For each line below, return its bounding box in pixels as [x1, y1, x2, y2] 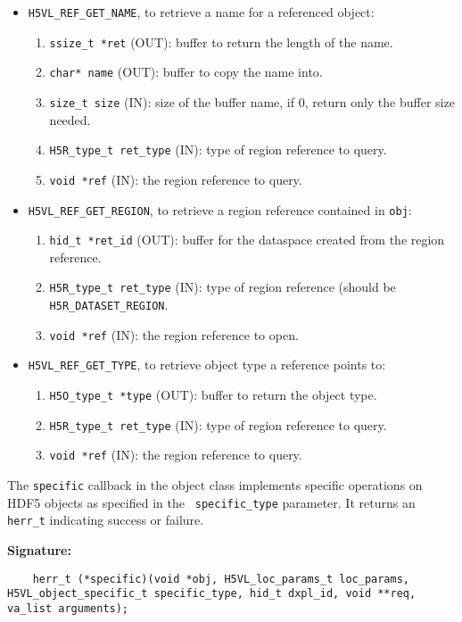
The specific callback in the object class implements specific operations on [7, 476, 423, 494]
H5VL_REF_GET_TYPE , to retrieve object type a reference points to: [28, 355, 386, 374]
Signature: [7, 541, 71, 559]
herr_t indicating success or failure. [7, 510, 204, 529]
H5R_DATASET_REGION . [49, 295, 169, 314]
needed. [49, 110, 91, 129]
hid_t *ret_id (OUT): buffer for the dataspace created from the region [49, 230, 445, 249]
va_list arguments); [7, 601, 129, 615]
